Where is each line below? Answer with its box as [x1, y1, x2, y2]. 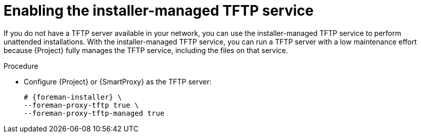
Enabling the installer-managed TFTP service [4, 2, 314, 19]
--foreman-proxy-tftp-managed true [24, 109, 165, 117]
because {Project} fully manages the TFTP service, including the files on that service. [4, 45, 288, 55]
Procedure [4, 61, 38, 70]
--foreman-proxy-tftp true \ [24, 101, 139, 109]
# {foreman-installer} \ [24, 93, 122, 101]
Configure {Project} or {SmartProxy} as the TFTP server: [24, 77, 212, 86]
